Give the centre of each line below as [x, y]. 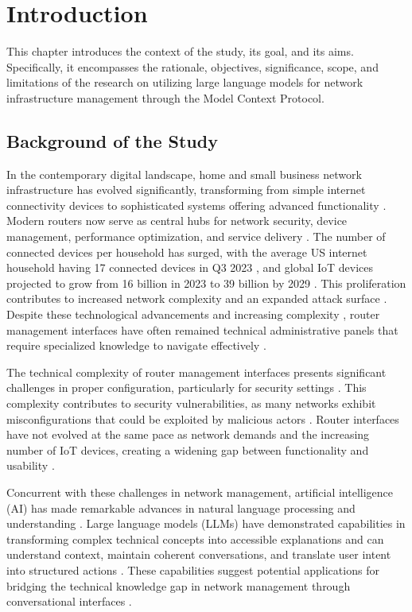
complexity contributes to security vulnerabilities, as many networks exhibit [191, 403]
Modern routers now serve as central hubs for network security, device [177, 221]
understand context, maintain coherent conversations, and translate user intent [199, 554]
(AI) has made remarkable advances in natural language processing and [181, 507]
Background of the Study [112, 140]
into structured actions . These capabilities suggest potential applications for [193, 569]
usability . [31, 465]
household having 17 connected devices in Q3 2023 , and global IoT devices [190, 267]
